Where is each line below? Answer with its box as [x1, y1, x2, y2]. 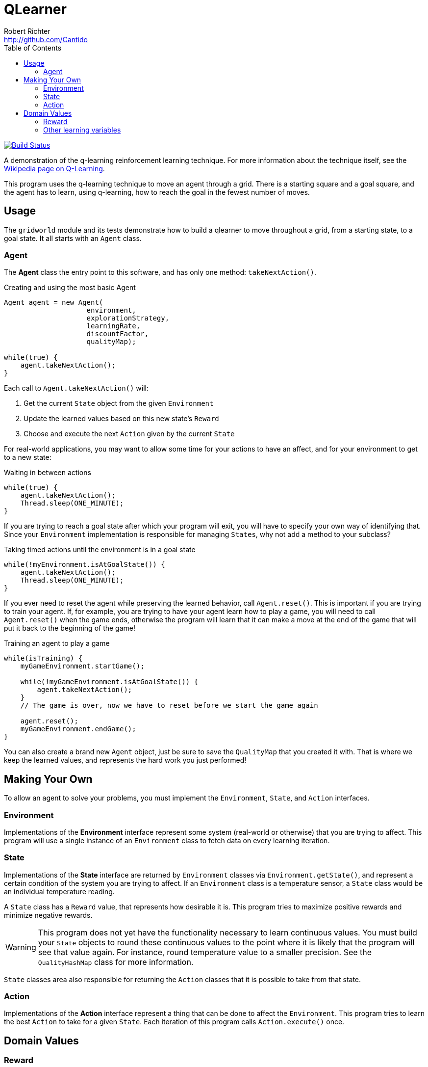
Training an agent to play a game [4, 639, 110, 648]
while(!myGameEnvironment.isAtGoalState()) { [20, 678, 199, 686]
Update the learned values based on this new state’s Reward [24, 414, 219, 423]
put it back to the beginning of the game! [4, 624, 136, 633]
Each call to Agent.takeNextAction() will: [4, 384, 149, 393]
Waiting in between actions [4, 468, 91, 477]
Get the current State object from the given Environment [24, 399, 214, 408]
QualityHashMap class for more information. [38, 957, 194, 967]
